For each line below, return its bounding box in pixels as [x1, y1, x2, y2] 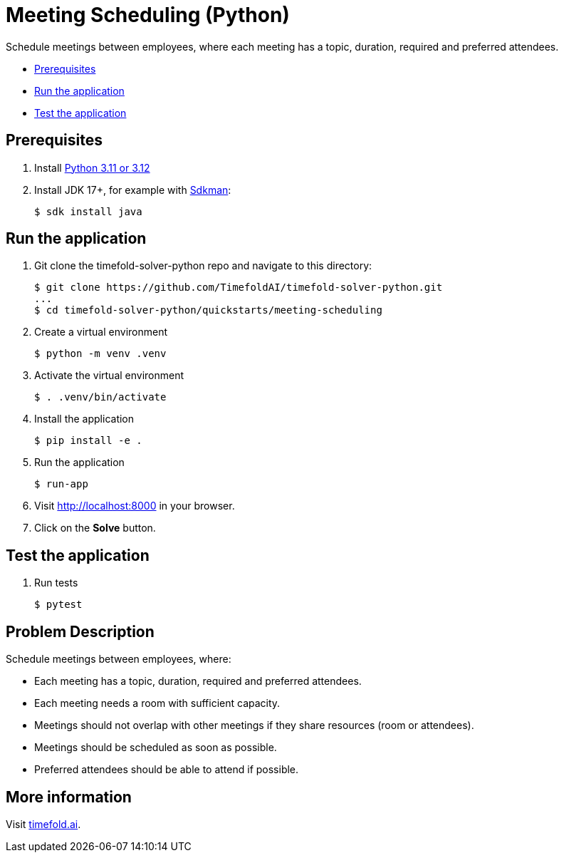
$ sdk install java [34, 205, 142, 217]
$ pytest [34, 599, 83, 611]
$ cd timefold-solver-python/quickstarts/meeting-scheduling [34, 304, 382, 316]
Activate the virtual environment [34, 369, 184, 382]
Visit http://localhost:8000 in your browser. [34, 500, 235, 512]
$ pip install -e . [34, 435, 142, 447]
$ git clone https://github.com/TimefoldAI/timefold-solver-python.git [34, 281, 443, 294]
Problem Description [6, 622, 155, 641]
